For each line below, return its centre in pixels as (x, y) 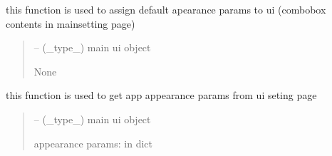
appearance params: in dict (93, 143)
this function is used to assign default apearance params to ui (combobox (166, 9)
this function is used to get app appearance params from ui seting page (161, 95)
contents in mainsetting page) (71, 23)
